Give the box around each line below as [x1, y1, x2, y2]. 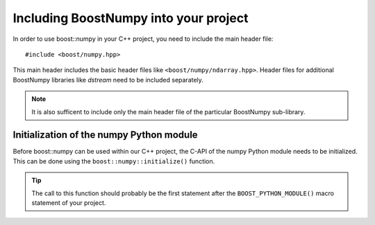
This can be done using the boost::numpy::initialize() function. [12, 156, 215, 165]
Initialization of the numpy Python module [12, 129, 198, 141]
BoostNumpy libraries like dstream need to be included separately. [12, 75, 204, 84]
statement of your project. [31, 198, 106, 207]
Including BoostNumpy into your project [12, 10, 249, 26]
